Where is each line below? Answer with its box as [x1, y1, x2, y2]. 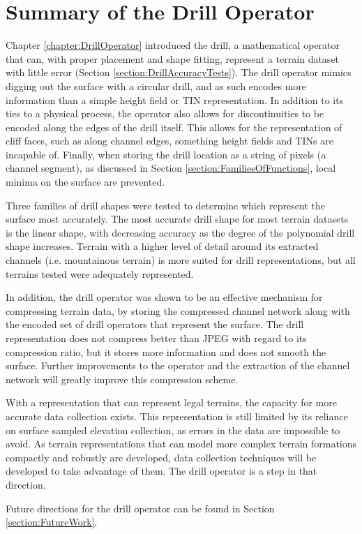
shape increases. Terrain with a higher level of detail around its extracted [6, 239, 319, 253]
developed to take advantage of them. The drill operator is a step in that [6, 463, 317, 478]
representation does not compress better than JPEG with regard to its [6, 331, 307, 345]
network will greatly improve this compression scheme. [6, 371, 239, 386]
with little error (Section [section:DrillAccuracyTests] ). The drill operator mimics [6, 65, 352, 80]
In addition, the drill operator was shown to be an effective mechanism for [6, 290, 323, 304]
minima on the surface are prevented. [6, 175, 165, 189]
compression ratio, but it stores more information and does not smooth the [6, 344, 326, 359]
